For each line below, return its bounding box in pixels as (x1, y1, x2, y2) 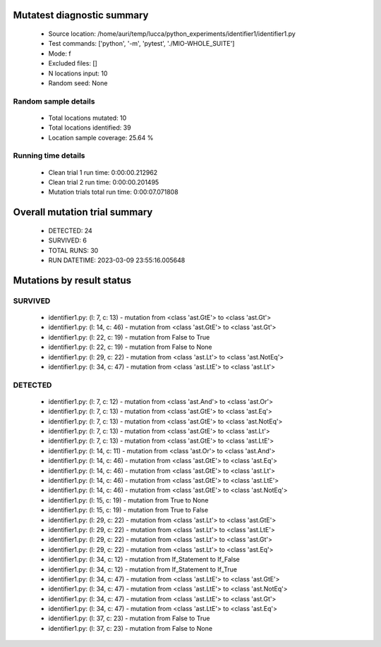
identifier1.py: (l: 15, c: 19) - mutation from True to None (48, 495, 209, 504)
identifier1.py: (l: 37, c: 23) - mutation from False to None (48, 624, 213, 632)
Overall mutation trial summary (13, 207, 153, 218)
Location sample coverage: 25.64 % (48, 133, 154, 142)
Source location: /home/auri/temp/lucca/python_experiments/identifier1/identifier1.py (48, 30, 296, 38)
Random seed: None (48, 78, 108, 87)
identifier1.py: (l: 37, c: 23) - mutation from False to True (48, 614, 210, 623)
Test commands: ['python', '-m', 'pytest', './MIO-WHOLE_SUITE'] (48, 39, 235, 48)
